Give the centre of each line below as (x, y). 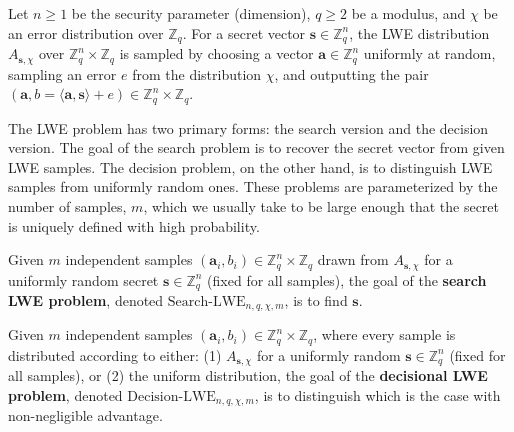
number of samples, (67, 205)
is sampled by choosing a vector (216, 53)
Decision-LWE (171, 396)
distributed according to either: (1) (115, 354)
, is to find (316, 300)
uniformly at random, (429, 53)
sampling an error (62, 73)
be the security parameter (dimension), (191, 13)
